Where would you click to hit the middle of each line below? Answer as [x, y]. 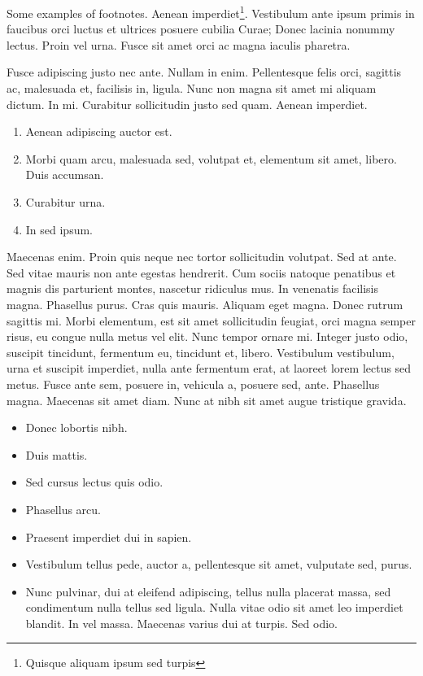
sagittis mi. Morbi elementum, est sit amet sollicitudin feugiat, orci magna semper [211, 320]
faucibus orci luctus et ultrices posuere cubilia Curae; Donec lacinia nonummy [201, 29]
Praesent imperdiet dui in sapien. [109, 536]
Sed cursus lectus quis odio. [94, 482]
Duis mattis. [57, 454]
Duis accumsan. [65, 174]
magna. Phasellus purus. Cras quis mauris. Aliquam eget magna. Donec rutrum [205, 304]
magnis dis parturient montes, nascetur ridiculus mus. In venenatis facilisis [193, 288]
